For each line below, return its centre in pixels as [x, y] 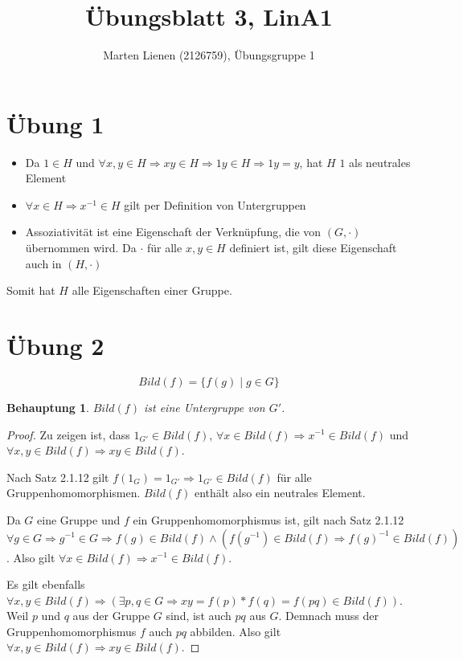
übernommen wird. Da [81, 248]
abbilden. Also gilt [236, 631]
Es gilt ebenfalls [46, 584]
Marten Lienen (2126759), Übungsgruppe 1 [209, 55]
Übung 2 [55, 345]
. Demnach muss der [328, 616]
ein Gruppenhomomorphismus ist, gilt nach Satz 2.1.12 [268, 519]
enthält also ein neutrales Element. [280, 493]
